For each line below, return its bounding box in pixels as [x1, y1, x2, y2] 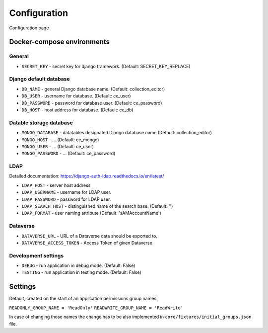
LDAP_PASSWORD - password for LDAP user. [21, 196, 111, 202]
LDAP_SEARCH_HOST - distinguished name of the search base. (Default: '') [21, 203, 173, 209]
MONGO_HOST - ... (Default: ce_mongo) [21, 137, 99, 143]
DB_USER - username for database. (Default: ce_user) [21, 93, 131, 99]
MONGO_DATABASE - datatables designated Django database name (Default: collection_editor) [21, 130, 212, 136]
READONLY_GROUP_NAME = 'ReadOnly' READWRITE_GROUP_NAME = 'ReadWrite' [9, 305, 184, 311]
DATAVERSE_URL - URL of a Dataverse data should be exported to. [21, 233, 157, 239]
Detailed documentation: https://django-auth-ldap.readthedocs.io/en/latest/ [9, 173, 164, 179]
